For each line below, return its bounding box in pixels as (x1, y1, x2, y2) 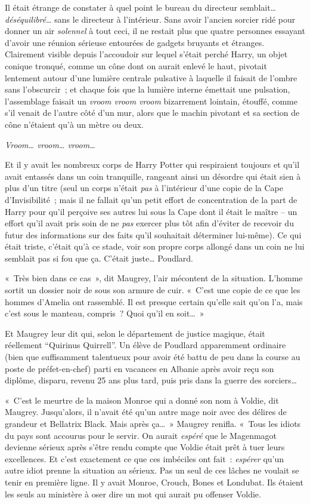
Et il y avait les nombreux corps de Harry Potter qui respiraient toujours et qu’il (5, 158, 300, 171)
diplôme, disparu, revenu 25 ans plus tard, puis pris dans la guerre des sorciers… (5, 374, 297, 386)
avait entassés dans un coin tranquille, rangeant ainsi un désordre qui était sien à (5, 170, 301, 182)
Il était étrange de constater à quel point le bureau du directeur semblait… (5, 1, 276, 13)
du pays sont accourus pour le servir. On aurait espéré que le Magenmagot (5, 429, 277, 441)
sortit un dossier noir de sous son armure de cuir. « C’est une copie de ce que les (5, 284, 300, 296)
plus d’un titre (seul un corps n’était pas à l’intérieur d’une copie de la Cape (5, 182, 283, 194)
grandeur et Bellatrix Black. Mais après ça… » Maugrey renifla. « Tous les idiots (5, 417, 301, 429)
